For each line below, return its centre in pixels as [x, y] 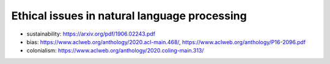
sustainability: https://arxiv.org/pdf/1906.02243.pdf [91, 34]
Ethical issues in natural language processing [129, 16]
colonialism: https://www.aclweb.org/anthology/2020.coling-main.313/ [115, 51]
